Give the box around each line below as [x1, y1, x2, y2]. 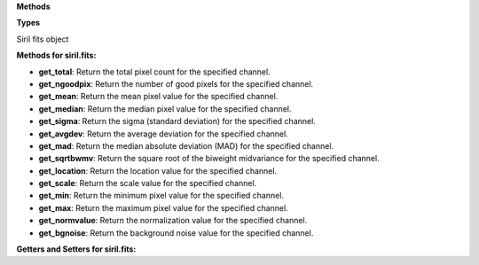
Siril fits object [16, 34, 69, 44]
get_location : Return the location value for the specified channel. [38, 165, 278, 176]
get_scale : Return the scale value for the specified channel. [38, 178, 257, 189]
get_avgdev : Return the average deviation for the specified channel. [38, 129, 288, 139]
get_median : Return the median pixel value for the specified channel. [38, 103, 292, 114]
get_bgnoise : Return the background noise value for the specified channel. [38, 227, 314, 238]
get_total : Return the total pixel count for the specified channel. [38, 66, 271, 77]
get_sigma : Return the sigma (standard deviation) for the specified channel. [38, 116, 317, 127]
